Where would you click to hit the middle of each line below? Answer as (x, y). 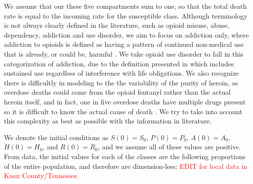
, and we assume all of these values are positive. (169, 147)
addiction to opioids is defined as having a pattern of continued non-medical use (124, 44)
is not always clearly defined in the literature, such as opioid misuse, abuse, (117, 25)
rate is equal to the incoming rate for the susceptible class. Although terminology (126, 15)
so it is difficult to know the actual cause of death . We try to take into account (123, 111)
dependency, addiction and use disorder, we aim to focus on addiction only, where (126, 34)
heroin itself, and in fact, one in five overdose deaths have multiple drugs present (125, 101)
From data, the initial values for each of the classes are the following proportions (125, 156)
